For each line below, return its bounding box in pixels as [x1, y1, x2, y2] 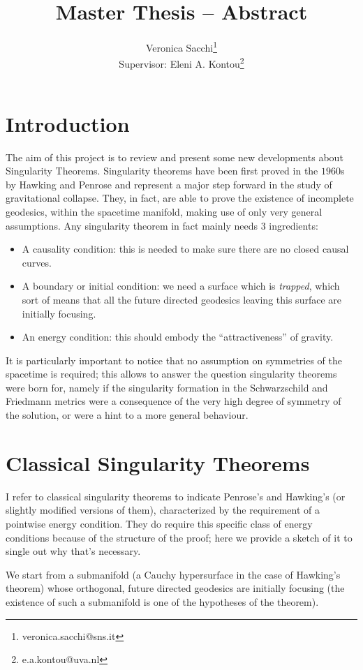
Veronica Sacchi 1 [146, 38, 217, 54]
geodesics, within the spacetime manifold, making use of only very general [6, 204, 323, 218]
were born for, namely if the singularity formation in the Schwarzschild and [6, 380, 328, 394]
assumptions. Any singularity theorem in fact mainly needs [6, 218, 258, 232]
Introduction [6, 109, 130, 137]
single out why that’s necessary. [6, 544, 141, 558]
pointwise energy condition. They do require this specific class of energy [6, 516, 313, 530]
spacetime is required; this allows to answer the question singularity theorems [6, 366, 337, 381]
